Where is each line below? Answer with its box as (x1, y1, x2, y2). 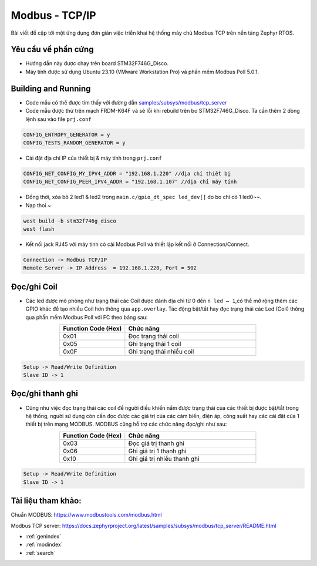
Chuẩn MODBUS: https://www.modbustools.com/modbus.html (11, 511, 162, 518)
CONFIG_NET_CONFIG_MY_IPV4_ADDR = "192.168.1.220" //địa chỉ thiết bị (23, 170, 231, 177)
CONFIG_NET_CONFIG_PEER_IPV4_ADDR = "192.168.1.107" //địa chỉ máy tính (23, 178, 237, 185)
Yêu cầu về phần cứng (11, 45, 94, 55)
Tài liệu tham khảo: (11, 496, 82, 506)
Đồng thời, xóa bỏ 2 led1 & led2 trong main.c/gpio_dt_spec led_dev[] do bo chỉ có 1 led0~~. (25, 194, 262, 201)
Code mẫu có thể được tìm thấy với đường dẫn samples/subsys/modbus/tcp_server (25, 99, 227, 106)
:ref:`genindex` (25, 533, 62, 540)
